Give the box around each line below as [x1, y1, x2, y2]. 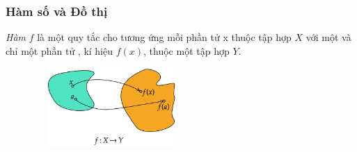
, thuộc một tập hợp [143, 43, 230, 58]
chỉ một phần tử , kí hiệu [6, 43, 113, 58]
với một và [306, 30, 351, 44]
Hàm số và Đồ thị [6, 2, 108, 19]
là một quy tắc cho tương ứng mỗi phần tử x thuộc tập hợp [37, 30, 292, 44]
